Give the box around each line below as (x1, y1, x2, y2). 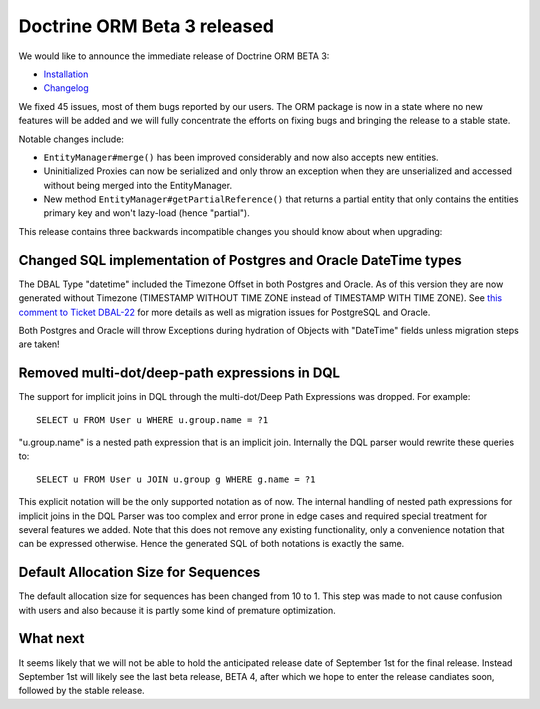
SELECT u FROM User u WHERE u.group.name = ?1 (36, 414, 269, 425)
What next (18, 630, 85, 647)
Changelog (43, 82, 89, 94)
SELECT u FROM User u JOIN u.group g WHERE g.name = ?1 (36, 473, 316, 485)
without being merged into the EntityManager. (43, 179, 233, 191)
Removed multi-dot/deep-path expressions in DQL (18, 365, 340, 382)
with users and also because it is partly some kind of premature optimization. (18, 604, 336, 616)
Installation (43, 68, 89, 80)
